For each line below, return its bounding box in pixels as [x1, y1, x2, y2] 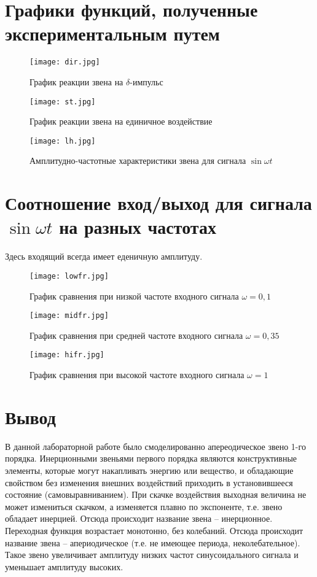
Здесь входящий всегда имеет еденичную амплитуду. [5, 250, 203, 263]
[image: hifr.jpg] [29, 350, 104, 360]
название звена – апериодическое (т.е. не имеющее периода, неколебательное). [5, 536, 300, 549]
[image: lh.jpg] [29, 136, 96, 145]
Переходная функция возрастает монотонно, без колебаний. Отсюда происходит [5, 524, 303, 536]
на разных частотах [59, 214, 216, 239]
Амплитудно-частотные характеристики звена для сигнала [29, 154, 246, 167]
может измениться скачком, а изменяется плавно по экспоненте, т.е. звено [5, 500, 283, 513]
